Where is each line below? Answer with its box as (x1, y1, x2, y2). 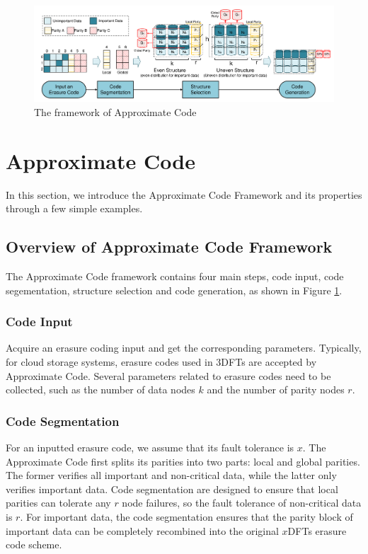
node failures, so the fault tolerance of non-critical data (122, 495, 362, 510)
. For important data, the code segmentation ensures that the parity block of (20, 509, 353, 524)
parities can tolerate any (6, 495, 111, 510)
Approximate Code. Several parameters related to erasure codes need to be (6, 368, 331, 383)
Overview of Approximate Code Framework (6, 236, 333, 258)
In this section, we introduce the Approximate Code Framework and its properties (6, 187, 362, 202)
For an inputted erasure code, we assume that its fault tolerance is (6, 440, 294, 455)
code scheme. (6, 537, 62, 552)
